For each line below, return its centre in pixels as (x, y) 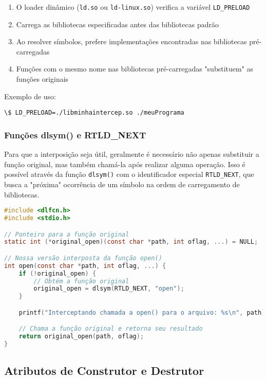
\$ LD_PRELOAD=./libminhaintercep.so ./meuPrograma (94, 113)
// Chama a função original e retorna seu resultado (111, 329)
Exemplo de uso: (30, 96)
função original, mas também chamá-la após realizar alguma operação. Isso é (125, 164)
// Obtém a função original (81, 281)
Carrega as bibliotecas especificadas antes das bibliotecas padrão (117, 24)
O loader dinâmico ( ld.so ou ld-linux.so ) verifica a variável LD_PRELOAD (133, 7)
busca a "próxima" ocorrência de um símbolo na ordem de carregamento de (122, 184)
